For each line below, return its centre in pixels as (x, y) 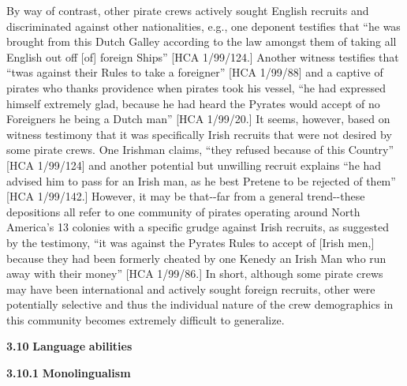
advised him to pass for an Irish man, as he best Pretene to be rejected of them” (201, 180)
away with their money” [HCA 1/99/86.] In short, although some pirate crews (195, 274)
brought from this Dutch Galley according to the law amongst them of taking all (202, 41)
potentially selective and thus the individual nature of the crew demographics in (200, 304)
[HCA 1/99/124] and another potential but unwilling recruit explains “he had (194, 165)
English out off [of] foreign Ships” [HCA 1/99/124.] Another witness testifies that (203, 56)
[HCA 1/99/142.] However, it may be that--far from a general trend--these (186, 196)
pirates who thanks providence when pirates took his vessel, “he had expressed (196, 87)
